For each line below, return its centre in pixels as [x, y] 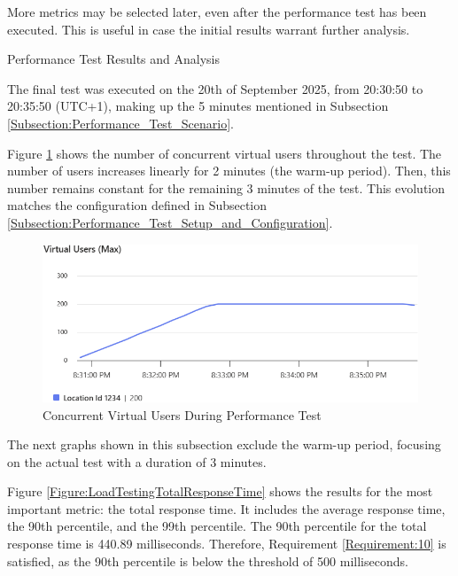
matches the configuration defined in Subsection [137, 205]
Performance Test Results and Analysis [114, 59]
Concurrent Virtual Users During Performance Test [182, 414]
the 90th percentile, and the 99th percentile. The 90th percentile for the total [217, 526]
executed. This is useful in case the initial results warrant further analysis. [209, 29]
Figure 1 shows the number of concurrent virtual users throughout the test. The [225, 153]
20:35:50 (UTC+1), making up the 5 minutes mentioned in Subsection [198, 106]
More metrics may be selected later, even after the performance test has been [217, 12]
